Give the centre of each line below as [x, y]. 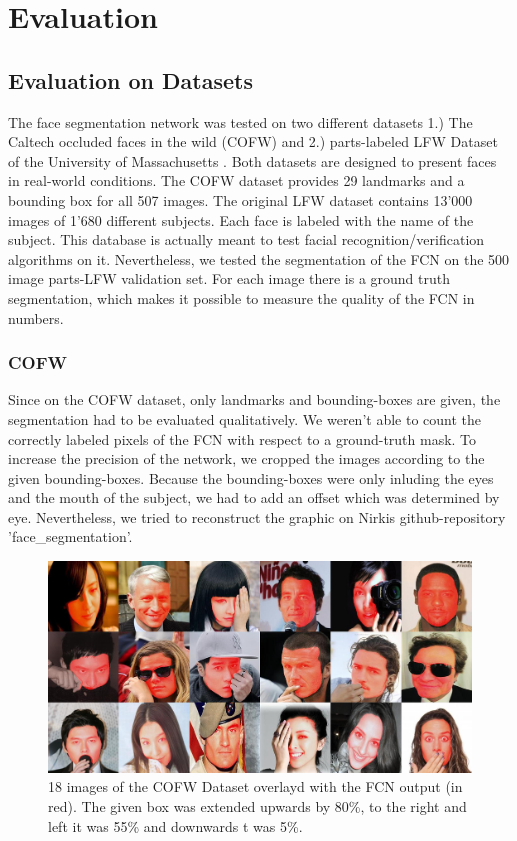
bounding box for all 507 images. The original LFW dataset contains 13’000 [240, 199]
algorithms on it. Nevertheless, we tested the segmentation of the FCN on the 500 [259, 258]
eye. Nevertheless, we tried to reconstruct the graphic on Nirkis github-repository [257, 516]
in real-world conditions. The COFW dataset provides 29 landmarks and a [236, 180]
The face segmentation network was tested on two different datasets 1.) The [240, 121]
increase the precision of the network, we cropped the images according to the [246, 458]
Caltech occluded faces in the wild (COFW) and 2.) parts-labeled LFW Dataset [253, 141]
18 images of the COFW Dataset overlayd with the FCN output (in [255, 786]
